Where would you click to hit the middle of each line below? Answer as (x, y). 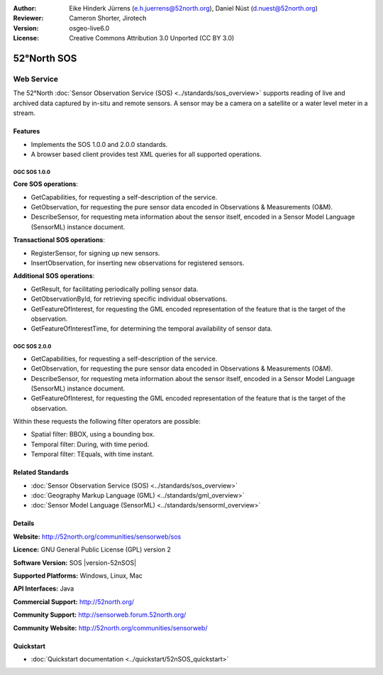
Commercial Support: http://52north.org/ (74, 602)
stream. (24, 113)
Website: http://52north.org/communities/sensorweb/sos (97, 537)
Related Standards (41, 473)
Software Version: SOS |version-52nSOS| (75, 562)
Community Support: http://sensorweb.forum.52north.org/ (100, 615)
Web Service (36, 79)
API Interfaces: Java (44, 588)
